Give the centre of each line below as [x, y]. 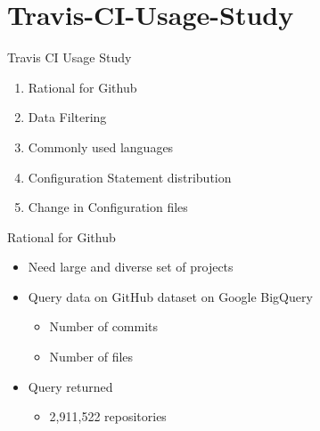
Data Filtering [67, 117]
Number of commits [104, 326]
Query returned [70, 386]
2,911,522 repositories [108, 416]
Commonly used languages [101, 146]
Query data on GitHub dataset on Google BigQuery [170, 296]
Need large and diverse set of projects [131, 267]
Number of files [91, 357]
